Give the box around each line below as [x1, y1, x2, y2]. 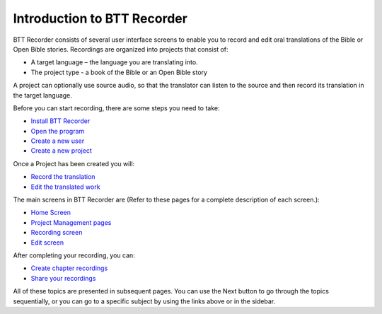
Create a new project [30, 146, 92, 155]
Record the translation [30, 173, 95, 181]
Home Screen [30, 209, 71, 217]
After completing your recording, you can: [13, 251, 136, 260]
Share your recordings [30, 274, 96, 282]
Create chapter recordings [30, 264, 108, 272]
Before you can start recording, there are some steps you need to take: [13, 103, 220, 112]
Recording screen [30, 228, 83, 237]
